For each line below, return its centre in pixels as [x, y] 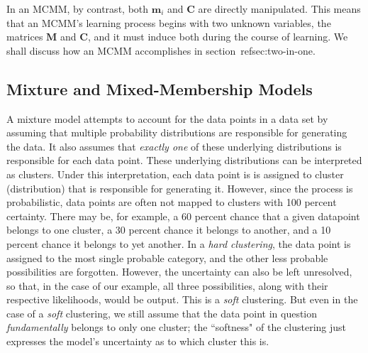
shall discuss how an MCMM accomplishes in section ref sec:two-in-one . [161, 50]
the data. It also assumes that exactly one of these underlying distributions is [174, 146]
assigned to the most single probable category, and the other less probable [167, 257]
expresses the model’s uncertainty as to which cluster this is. [138, 341]
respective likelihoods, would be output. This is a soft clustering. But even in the [182, 299]
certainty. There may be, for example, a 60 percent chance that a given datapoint [183, 216]
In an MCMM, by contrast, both [78, 9]
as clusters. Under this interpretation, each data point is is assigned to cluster [175, 174]
